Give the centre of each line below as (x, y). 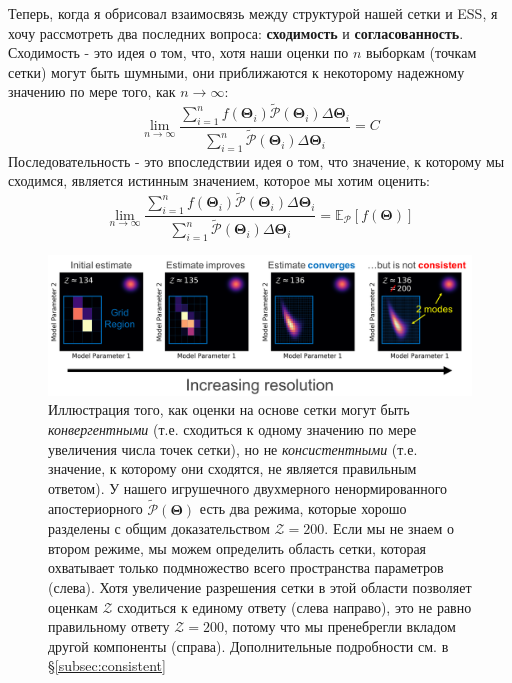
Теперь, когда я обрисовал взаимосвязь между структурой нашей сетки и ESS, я (253, 13)
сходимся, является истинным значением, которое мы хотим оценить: (219, 180)
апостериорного (95, 508)
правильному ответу (109, 626)
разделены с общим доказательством (159, 528)
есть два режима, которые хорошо (303, 508)
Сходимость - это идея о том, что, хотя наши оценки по (178, 52)
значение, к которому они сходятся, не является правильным (232, 468)
